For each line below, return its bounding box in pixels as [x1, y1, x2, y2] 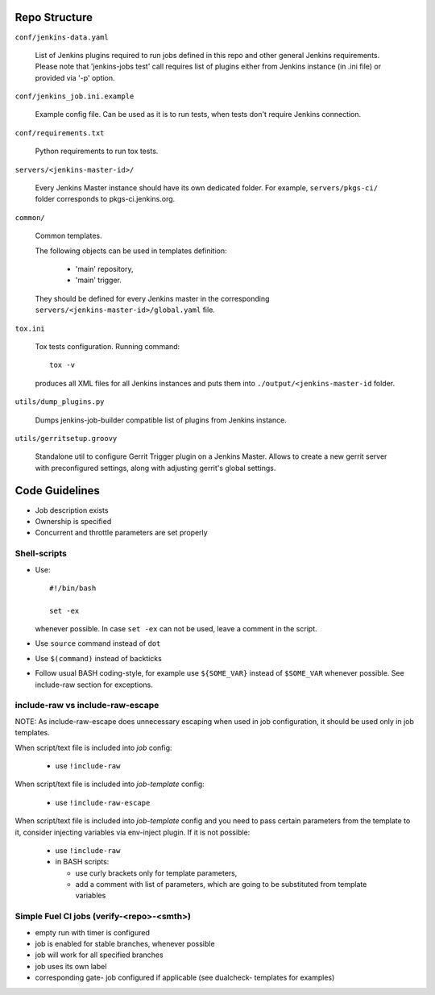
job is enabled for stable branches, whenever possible [35, 939, 215, 948]
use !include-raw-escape [55, 797, 151, 807]
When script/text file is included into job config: [14, 743, 172, 752]
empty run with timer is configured [35, 927, 151, 937]
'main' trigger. [75, 275, 122, 285]
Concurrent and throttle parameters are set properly [35, 528, 209, 538]
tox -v [49, 360, 76, 370]
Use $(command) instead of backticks [35, 653, 163, 663]
